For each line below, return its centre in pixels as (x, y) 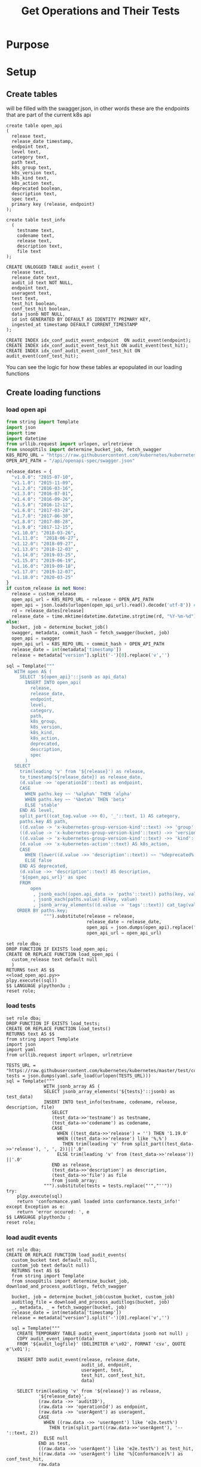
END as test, (54, 1444)
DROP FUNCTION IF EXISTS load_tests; (53, 1023)
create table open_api (34, 126)
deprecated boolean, (37, 189)
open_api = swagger (36, 638)
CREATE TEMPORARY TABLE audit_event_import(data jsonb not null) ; (103, 1334)
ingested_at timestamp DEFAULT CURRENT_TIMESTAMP (74, 325)
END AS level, (37, 811)
